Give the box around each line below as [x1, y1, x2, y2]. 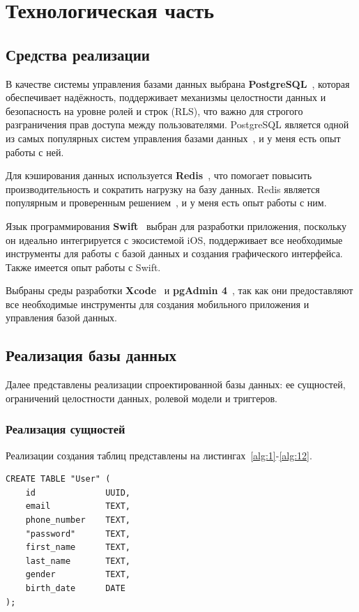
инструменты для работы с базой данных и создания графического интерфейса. [6, 246, 343, 261]
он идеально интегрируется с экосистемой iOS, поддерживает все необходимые [6, 232, 343, 247]
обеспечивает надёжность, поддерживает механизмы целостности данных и [6, 90, 326, 105]
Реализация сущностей [6, 420, 125, 438]
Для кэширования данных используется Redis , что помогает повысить [6, 168, 312, 183]
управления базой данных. [6, 310, 117, 325]
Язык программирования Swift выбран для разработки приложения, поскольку [6, 218, 346, 233]
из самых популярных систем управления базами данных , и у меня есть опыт [6, 130, 341, 145]
